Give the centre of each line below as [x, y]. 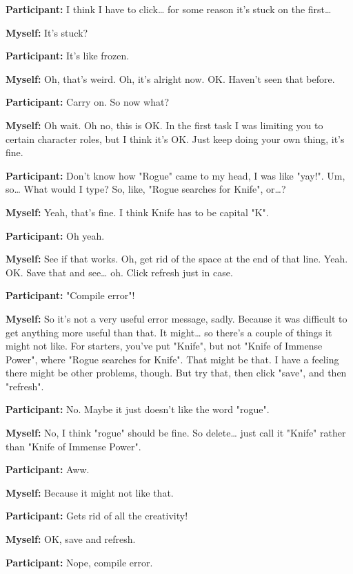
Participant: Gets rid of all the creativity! [97, 516]
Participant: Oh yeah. [55, 235]
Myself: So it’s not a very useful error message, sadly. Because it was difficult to [176, 318]
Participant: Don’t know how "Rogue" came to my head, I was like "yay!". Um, [175, 175]
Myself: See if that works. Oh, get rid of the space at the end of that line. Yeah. [177, 259]
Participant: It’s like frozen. [68, 56]
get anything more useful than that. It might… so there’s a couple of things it [169, 332]
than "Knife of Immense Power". [73, 446]
